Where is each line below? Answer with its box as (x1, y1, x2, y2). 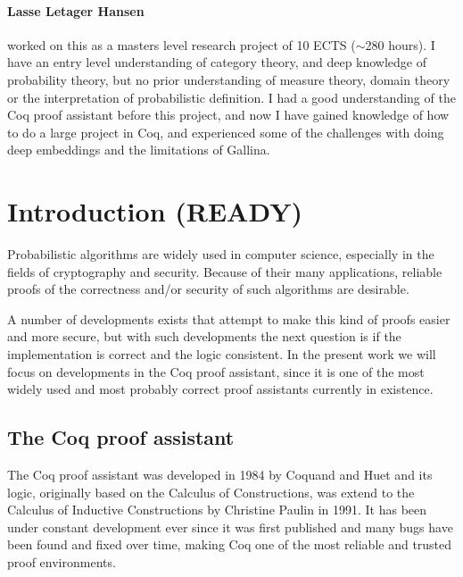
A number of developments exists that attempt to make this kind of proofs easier (7, 309, 451, 328)
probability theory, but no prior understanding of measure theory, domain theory (7, 70, 451, 88)
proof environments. (7, 553, 116, 571)
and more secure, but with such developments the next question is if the (7, 327, 401, 346)
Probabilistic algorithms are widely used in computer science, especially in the (7, 245, 434, 263)
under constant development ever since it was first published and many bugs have (7, 517, 453, 536)
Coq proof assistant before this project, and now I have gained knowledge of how (7, 105, 450, 124)
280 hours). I (365, 35, 435, 54)
